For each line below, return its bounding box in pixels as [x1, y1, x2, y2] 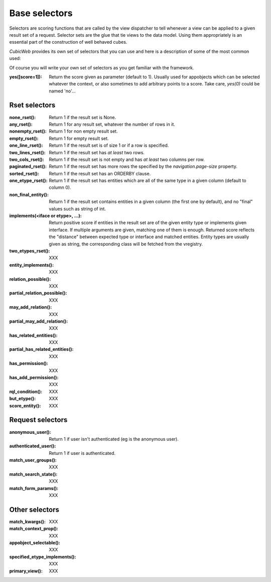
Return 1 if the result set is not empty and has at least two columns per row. [49, 156, 205, 162]
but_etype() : [9, 396, 36, 402]
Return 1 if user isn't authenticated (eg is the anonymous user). [49, 436, 179, 442]
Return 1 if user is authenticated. [49, 450, 116, 456]
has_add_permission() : [9, 374, 59, 380]
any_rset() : [9, 121, 33, 127]
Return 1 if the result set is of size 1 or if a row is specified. [49, 142, 169, 148]
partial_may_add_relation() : [9, 318, 68, 324]
